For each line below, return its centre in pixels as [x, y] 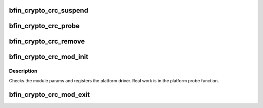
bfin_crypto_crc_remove [47, 41]
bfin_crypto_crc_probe [44, 26]
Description [23, 71]
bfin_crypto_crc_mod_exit [49, 94]
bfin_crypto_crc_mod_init [49, 57]
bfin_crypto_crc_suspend [49, 10]
